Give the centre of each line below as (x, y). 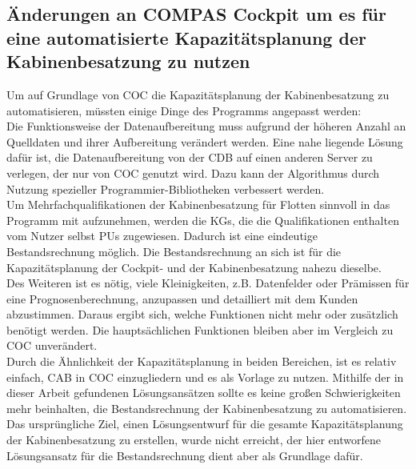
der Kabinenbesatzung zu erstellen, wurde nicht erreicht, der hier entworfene (194, 440)
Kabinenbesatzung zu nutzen (128, 61)
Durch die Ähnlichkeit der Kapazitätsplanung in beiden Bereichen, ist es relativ (202, 361)
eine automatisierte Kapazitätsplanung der (186, 37)
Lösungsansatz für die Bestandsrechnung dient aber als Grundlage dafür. (185, 455)
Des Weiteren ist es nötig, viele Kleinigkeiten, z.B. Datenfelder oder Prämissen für (208, 283)
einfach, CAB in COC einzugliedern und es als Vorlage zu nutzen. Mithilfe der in (205, 377)
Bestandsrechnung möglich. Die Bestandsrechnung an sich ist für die (174, 251)
